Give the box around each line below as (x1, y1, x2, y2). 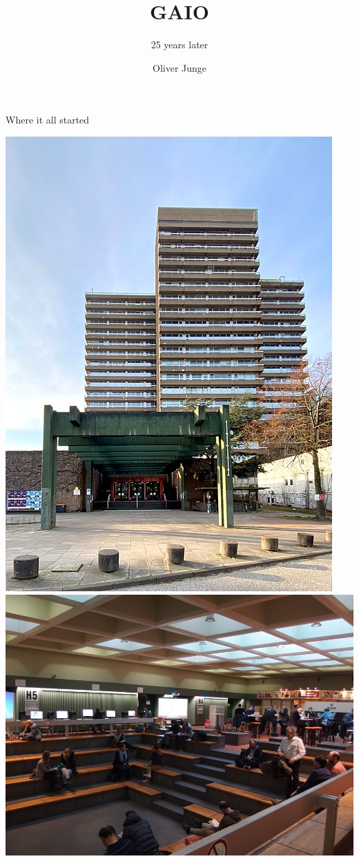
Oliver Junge (152, 60, 207, 75)
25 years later (151, 37, 208, 52)
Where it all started (6, 112, 90, 127)
